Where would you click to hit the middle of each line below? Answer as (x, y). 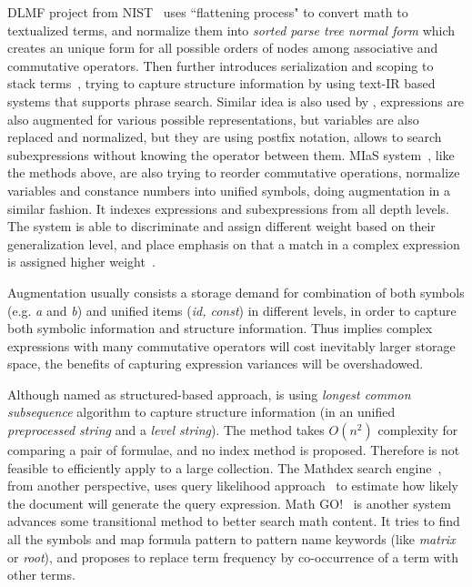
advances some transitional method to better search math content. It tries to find (234, 521)
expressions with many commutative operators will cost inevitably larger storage (231, 345)
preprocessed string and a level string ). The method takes (166, 430)
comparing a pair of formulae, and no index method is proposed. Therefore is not (234, 450)
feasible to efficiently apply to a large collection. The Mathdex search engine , (225, 467)
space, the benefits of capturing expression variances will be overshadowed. (216, 364)
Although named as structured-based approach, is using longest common (209, 394)
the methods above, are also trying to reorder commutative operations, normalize (234, 172)
